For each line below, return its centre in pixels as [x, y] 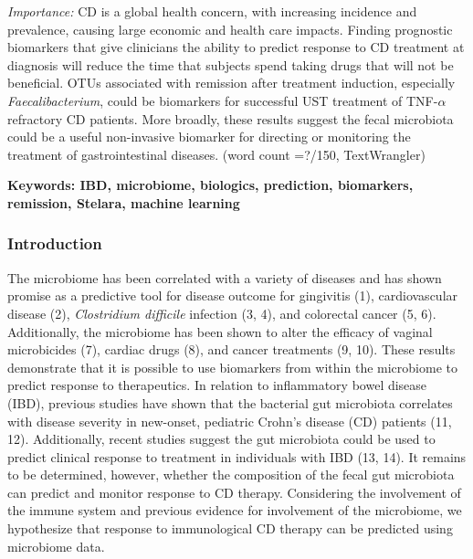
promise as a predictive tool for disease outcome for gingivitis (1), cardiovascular [233, 295]
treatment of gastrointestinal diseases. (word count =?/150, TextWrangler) [216, 154]
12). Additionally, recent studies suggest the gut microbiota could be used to [221, 439]
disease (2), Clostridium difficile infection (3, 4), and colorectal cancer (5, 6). [222, 313]
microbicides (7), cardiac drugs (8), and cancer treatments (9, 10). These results [231, 349]
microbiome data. [56, 546]
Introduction [55, 243]
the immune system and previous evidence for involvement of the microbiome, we [235, 510]
